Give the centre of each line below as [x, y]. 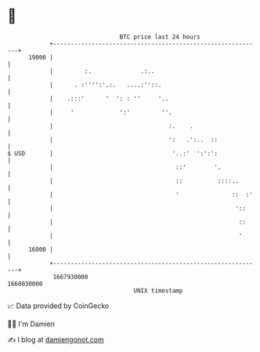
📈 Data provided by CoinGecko [58, 306]
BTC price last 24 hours [160, 37]
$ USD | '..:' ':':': [113, 153]
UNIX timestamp [158, 290]
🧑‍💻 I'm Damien [31, 324]
